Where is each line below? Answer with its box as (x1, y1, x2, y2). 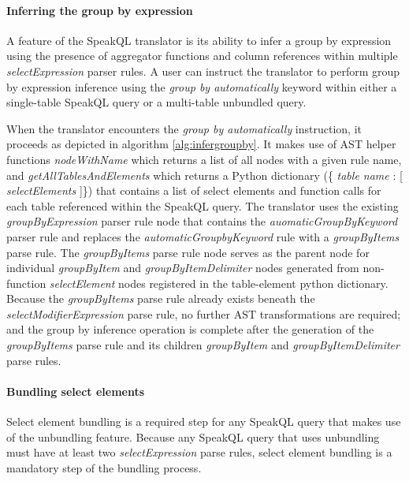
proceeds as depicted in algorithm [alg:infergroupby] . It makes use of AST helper (6, 136, 396, 152)
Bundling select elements (6, 382, 145, 399)
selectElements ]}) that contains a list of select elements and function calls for (6, 182, 381, 199)
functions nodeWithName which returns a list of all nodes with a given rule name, (6, 151, 402, 167)
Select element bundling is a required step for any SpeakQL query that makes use (6, 413, 401, 430)
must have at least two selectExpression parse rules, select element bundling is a (6, 444, 392, 460)
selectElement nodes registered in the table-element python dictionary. (49, 274, 389, 291)
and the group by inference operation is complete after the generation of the (6, 321, 374, 337)
